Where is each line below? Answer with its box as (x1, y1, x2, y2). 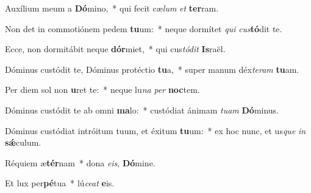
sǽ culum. (5, 136, 41, 149)
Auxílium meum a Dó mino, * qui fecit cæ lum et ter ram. (5, 2, 219, 14)
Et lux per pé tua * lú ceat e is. (5, 177, 115, 189)
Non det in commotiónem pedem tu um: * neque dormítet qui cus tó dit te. (5, 22, 282, 35)
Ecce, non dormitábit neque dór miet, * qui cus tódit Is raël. (5, 42, 226, 55)
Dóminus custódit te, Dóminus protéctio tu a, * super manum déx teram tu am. (5, 63, 299, 75)
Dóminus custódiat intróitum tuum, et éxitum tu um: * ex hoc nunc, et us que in (5, 124, 306, 137)
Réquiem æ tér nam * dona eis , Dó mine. (5, 156, 155, 169)
